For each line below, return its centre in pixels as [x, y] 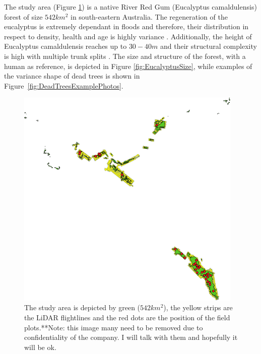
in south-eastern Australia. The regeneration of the [149, 16]
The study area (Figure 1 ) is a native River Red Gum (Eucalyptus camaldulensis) [130, 7]
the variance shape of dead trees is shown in [72, 76]
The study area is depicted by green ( [82, 307]
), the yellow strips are [198, 307]
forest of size [23, 16]
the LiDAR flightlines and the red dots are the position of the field [127, 317]
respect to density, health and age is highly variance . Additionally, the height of [128, 36]
